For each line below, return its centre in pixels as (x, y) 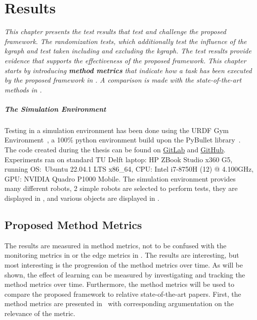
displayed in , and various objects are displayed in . (82, 198)
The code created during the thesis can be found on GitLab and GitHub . (115, 150)
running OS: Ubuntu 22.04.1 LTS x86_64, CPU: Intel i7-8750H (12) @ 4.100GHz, (129, 169)
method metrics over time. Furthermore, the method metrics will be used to (119, 284)
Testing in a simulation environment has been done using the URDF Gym (117, 130)
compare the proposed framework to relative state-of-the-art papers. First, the (123, 294)
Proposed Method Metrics (73, 224)
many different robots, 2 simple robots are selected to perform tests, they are (121, 188)
